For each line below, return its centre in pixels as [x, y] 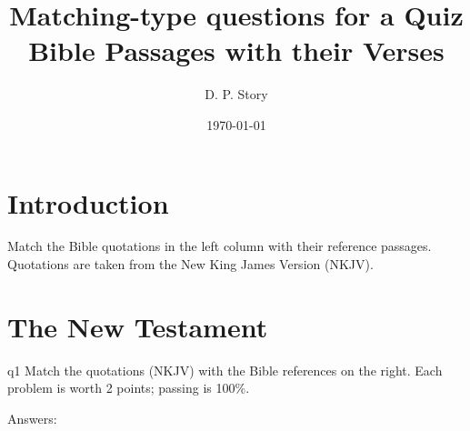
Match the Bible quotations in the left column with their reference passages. [220, 246]
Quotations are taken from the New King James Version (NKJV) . [190, 264]
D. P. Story [236, 94]
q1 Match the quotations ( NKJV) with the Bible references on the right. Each [225, 370]
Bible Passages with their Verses [236, 50]
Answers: [32, 418]
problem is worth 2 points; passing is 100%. [129, 388]
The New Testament [138, 326]
